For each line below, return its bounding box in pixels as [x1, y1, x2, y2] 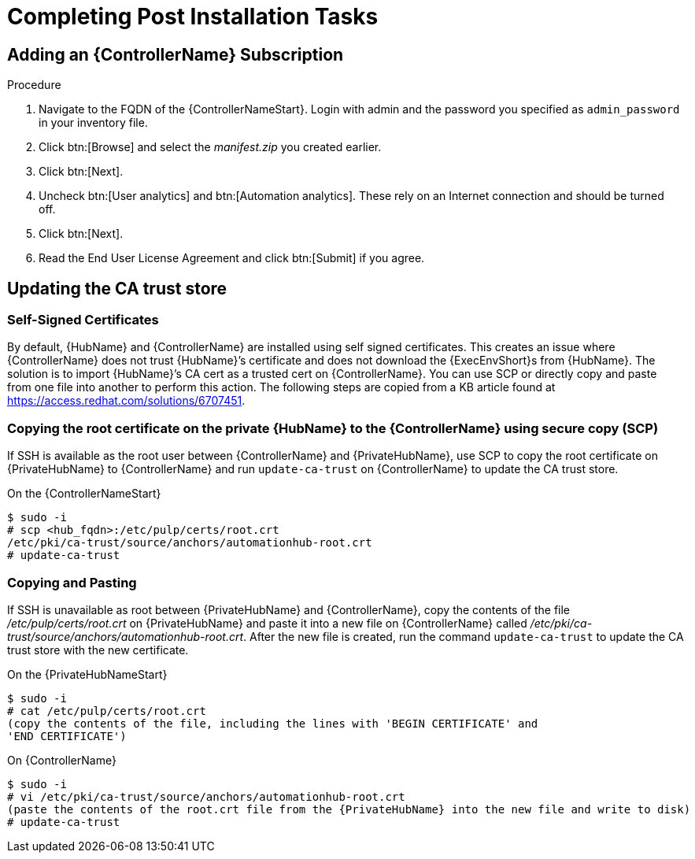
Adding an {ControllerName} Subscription [7, 44, 344, 65]
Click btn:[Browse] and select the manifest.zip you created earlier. [39, 140, 382, 154]
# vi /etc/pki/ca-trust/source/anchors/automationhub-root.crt [7, 790, 405, 803]
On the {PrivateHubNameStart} [7, 667, 168, 681]
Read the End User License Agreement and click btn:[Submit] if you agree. [39, 251, 425, 265]
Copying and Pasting [7, 574, 137, 591]
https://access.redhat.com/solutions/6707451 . [7, 394, 246, 408]
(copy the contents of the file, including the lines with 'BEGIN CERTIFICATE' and [7, 716, 538, 730]
